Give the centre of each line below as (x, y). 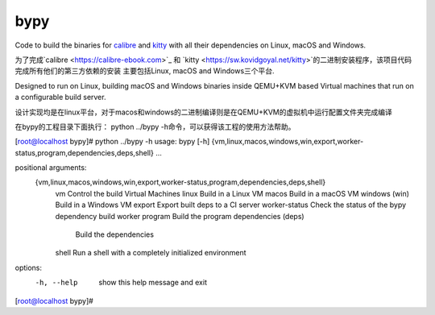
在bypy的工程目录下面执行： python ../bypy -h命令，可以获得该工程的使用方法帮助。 (155, 126)
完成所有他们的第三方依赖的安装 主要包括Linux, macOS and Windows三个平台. (145, 71)
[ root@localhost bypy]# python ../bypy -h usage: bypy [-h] (112, 142)
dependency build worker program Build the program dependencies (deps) (180, 216)
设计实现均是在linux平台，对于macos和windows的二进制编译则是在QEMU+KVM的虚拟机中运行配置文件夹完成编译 (203, 112)
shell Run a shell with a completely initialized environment (151, 253)
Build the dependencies (115, 234)
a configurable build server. (60, 97)
